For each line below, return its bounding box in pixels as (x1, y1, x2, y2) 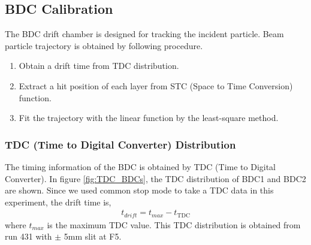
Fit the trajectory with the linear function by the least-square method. (19, 111, 279, 124)
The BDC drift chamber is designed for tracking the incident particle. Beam (5, 28, 284, 40)
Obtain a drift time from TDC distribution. (19, 59, 179, 72)
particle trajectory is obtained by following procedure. (5, 39, 203, 52)
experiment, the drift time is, (5, 195, 111, 208)
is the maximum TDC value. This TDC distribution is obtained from (47, 218, 301, 231)
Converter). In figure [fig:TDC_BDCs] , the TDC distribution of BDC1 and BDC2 (5, 172, 306, 184)
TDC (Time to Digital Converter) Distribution (5, 137, 236, 152)
